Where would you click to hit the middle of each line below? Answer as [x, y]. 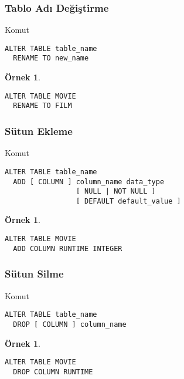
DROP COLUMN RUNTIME [53, 372]
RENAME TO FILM [42, 106]
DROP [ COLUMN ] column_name [70, 324]
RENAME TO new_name [51, 58]
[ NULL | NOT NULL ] [116, 192]
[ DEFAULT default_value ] [128, 201]
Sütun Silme [34, 274]
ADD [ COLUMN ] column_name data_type [89, 182]
